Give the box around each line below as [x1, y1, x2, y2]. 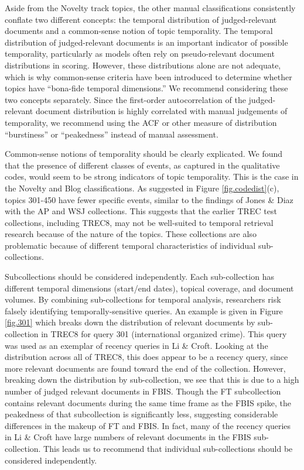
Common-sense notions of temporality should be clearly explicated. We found [5, 147, 283, 160]
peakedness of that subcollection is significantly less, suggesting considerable [5, 408, 278, 420]
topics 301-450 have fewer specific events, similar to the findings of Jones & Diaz [5, 193, 293, 205]
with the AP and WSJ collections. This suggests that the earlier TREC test [5, 205, 277, 217]
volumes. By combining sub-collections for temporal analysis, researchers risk [5, 293, 281, 306]
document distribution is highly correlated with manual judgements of [35, 105, 288, 117]
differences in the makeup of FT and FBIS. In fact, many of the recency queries [5, 419, 291, 431]
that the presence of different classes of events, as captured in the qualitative [5, 159, 280, 171]
